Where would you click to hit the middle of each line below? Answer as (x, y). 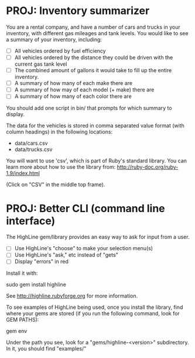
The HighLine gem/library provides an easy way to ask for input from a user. (98, 237)
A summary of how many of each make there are (73, 83)
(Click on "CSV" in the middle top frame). (56, 185)
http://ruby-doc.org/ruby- (148, 167)
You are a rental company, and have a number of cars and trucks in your (93, 27)
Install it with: (22, 273)
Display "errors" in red (41, 261)
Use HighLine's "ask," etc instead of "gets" (66, 255)
